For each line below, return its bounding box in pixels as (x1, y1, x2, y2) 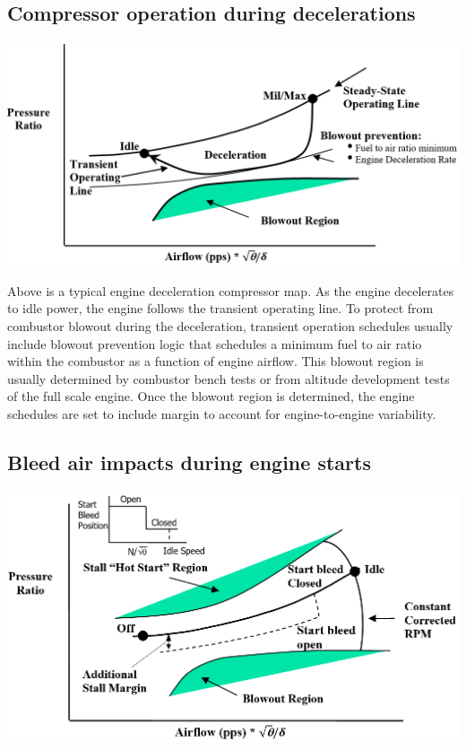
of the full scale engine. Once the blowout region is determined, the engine (7, 387, 415, 406)
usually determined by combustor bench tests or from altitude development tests (7, 369, 450, 388)
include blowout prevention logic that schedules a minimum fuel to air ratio (7, 334, 422, 353)
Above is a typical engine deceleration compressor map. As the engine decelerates (7, 281, 454, 300)
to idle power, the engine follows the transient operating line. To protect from (7, 299, 434, 318)
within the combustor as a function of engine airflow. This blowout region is (7, 352, 424, 371)
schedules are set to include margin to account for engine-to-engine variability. (7, 405, 436, 423)
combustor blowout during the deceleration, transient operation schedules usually (7, 317, 453, 336)
